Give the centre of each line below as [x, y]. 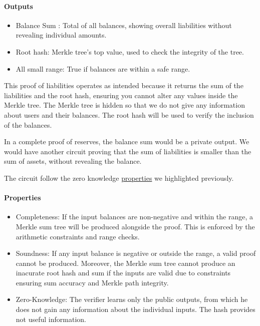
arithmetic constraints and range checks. [78, 236]
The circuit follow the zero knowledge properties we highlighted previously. [119, 178]
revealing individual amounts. [61, 35]
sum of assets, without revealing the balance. [73, 161]
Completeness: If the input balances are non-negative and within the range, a [134, 217]
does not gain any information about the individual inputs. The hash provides [136, 309]
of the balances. [28, 124]
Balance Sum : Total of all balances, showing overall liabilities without [124, 25]
